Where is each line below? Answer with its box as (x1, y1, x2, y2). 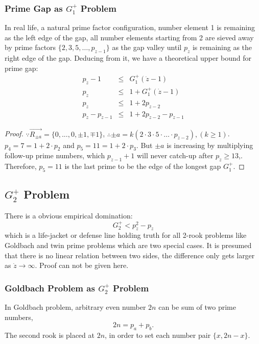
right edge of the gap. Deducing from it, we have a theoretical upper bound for (5, 53, 252, 63)
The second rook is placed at (5, 330, 95, 340)
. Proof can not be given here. (35, 260, 129, 271)
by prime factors (5, 42, 56, 53)
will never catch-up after (136, 150, 214, 161)
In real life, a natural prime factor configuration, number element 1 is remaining (5, 22, 255, 33)
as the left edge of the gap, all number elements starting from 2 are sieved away (5, 32, 254, 42)
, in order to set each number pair (105, 330, 211, 340)
